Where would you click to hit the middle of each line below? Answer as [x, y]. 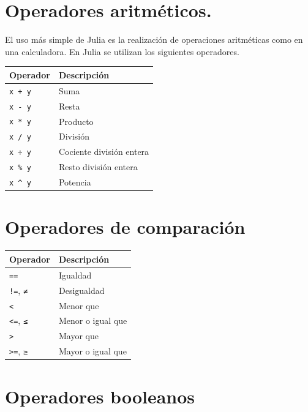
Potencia [75, 182]
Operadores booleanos [100, 396]
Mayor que [78, 336]
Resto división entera [98, 167]
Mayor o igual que [92, 351]
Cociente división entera [104, 152]
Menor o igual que [93, 320]
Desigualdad [81, 290]
